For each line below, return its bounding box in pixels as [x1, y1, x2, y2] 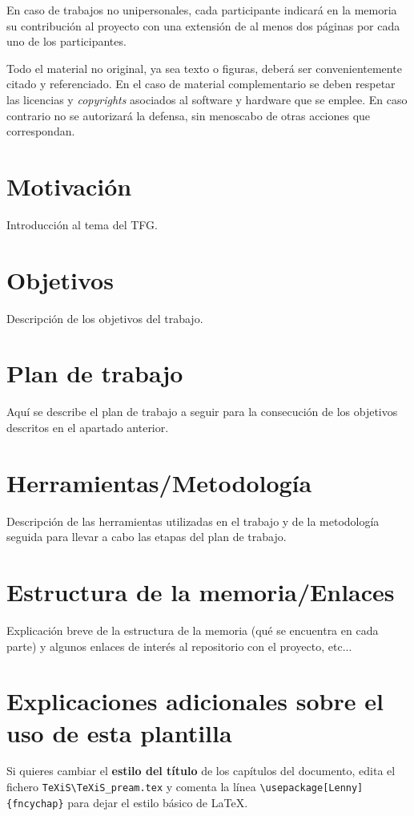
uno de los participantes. [6, 33, 127, 50]
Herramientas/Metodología [6, 466, 312, 499]
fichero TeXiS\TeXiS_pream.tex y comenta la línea [6, 778, 256, 795]
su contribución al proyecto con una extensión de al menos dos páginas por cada [6, 17, 400, 34]
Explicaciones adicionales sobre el [6, 685, 384, 717]
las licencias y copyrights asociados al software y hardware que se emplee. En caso [6, 91, 408, 107]
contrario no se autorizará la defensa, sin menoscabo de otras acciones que [6, 107, 371, 123]
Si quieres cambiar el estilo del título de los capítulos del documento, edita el [6, 762, 396, 779]
